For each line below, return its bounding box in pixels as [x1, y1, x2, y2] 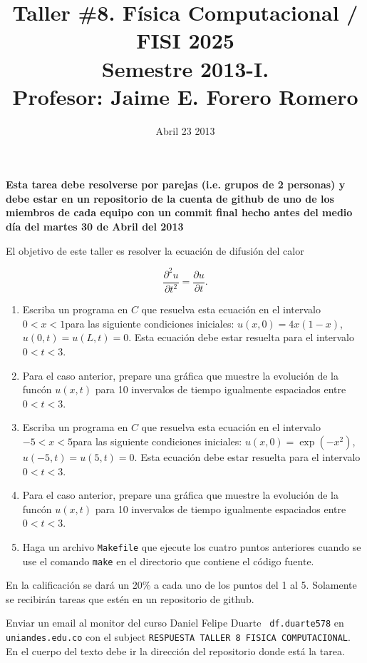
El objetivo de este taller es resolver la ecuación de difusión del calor [6, 243, 304, 258]
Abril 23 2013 [155, 123, 215, 138]
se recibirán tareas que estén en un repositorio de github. [6, 591, 254, 606]
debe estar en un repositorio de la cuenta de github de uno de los [6, 191, 334, 206]
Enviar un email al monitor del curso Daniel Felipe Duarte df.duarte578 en [6, 615, 344, 630]
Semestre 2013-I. [101, 54, 269, 83]
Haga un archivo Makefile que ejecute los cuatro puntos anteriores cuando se [22, 539, 361, 554]
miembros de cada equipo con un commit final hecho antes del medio [6, 205, 353, 220]
